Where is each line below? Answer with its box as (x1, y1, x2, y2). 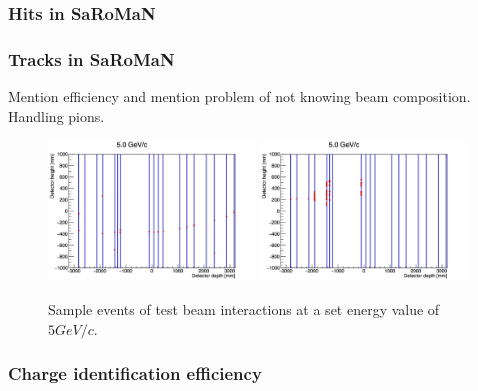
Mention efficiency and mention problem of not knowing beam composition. (8, 86, 471, 107)
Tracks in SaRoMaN (8, 46, 175, 71)
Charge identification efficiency (8, 361, 262, 386)
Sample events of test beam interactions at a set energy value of (48, 299, 440, 320)
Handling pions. (8, 105, 105, 126)
